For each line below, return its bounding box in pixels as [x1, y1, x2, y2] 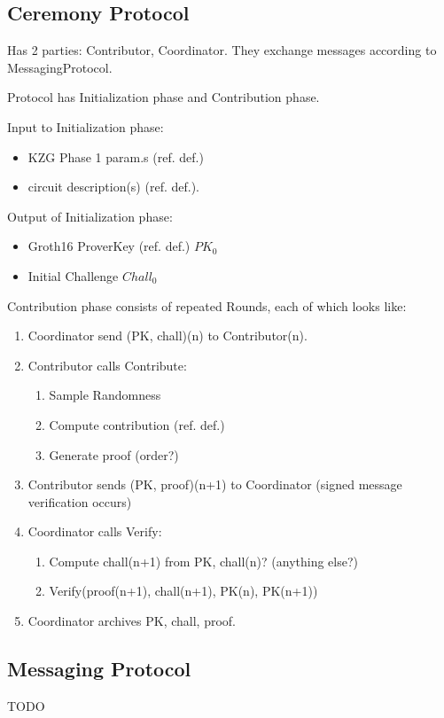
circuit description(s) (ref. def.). [27, 177, 199, 196]
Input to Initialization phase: [7, 117, 164, 136]
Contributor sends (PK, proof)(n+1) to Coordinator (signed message [27, 475, 402, 494]
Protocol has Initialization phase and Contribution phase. [7, 88, 320, 106]
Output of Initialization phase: [7, 207, 173, 225]
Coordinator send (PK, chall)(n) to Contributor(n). [27, 326, 308, 345]
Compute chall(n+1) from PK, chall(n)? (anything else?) [49, 551, 358, 570]
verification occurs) [27, 492, 132, 511]
